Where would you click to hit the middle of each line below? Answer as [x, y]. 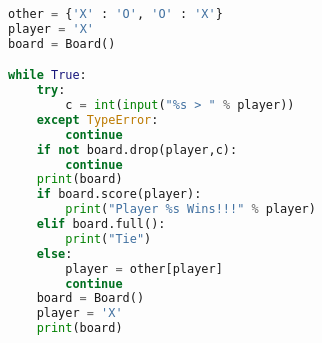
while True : [47, 75]
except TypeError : [97, 119]
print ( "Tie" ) [108, 238]
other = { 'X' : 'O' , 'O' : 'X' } [115, 14]
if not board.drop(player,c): [137, 149]
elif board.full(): [101, 224]
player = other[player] [144, 268]
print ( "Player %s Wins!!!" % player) [190, 209]
